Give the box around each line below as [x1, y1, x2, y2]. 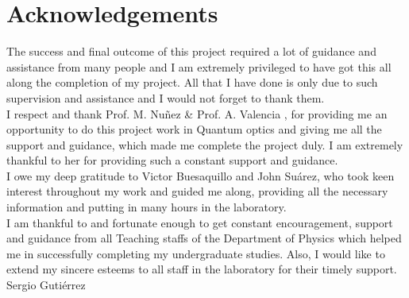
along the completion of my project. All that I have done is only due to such [6, 74, 378, 91]
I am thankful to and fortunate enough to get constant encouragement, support [6, 214, 393, 230]
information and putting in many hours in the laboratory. [6, 199, 287, 215]
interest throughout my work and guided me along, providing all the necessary [6, 183, 388, 199]
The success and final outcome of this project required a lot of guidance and [6, 43, 376, 60]
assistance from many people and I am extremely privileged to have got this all [6, 58, 392, 75]
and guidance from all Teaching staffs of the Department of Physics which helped [6, 230, 402, 246]
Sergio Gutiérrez [6, 277, 86, 293]
